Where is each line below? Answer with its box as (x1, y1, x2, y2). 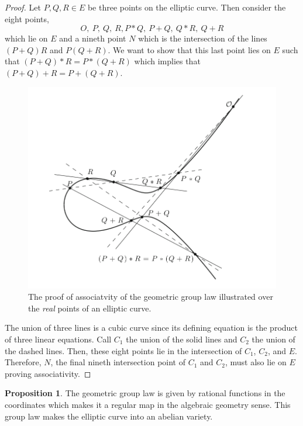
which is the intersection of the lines (138, 32, 267, 44)
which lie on (5, 32, 48, 44)
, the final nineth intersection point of (50, 356, 185, 368)
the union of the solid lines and (126, 333, 237, 345)
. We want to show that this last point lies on (108, 43, 271, 56)
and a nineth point (59, 32, 126, 44)
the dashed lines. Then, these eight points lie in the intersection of (5, 344, 242, 356)
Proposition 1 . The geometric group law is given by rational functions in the (5, 387, 285, 399)
